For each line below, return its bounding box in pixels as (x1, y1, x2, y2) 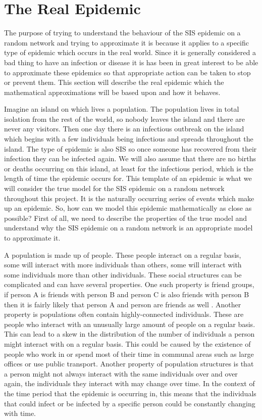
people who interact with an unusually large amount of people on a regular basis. (4, 318, 255, 329)
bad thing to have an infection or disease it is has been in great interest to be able (4, 57, 258, 67)
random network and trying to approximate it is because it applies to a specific (4, 37, 249, 48)
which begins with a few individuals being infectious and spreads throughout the (4, 133, 253, 144)
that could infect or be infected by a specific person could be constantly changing (4, 398, 255, 408)
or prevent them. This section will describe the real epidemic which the (4, 77, 224, 87)
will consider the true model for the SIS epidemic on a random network (4, 183, 225, 194)
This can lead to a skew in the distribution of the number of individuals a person (4, 329, 255, 339)
